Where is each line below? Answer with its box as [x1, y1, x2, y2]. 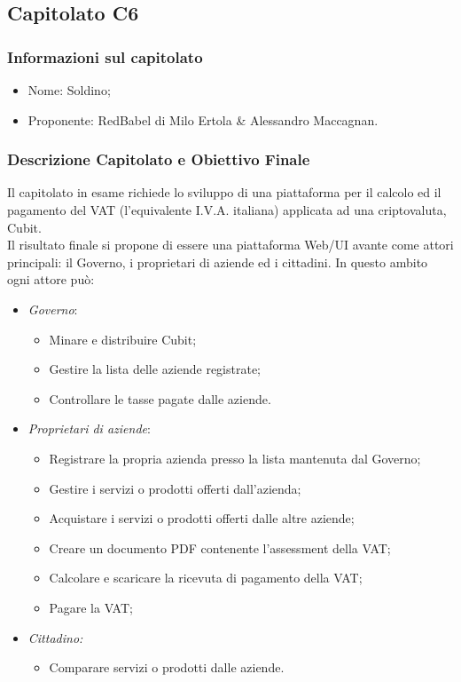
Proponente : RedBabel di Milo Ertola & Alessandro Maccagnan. [27, 110, 379, 129]
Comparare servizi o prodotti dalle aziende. [49, 658, 285, 677]
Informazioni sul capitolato [7, 45, 203, 67]
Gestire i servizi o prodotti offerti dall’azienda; [49, 479, 301, 497]
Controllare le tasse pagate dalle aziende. [49, 389, 271, 408]
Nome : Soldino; [27, 81, 111, 99]
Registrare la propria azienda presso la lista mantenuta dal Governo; [49, 448, 421, 467]
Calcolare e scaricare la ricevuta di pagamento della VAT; [49, 568, 363, 587]
